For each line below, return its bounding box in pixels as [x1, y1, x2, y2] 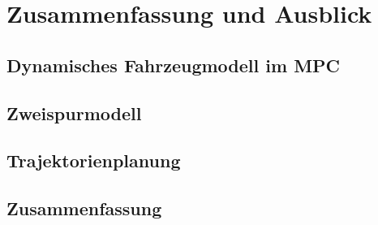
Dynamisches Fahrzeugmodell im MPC [6, 52, 341, 77]
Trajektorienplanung [6, 148, 181, 173]
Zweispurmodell [6, 100, 142, 125]
